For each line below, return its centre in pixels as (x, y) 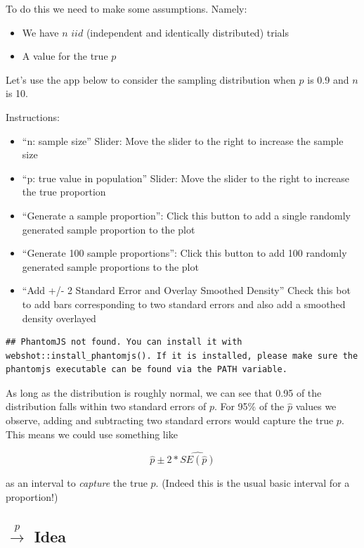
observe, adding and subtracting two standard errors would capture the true (170, 420)
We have (40, 32)
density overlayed (59, 318)
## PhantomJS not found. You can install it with (124, 342)
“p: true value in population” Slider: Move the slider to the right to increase (186, 178)
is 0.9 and (328, 79)
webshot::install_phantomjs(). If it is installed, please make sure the (182, 356)
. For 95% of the (249, 406)
